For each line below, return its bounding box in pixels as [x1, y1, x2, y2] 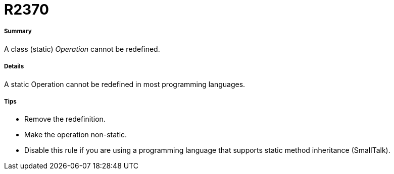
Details [4, 63, 24, 70]
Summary [4, 28, 32, 35]
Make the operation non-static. [24, 130, 127, 139]
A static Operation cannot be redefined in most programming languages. [4, 79, 245, 89]
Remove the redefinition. [24, 115, 106, 124]
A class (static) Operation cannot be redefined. [4, 44, 160, 53]
